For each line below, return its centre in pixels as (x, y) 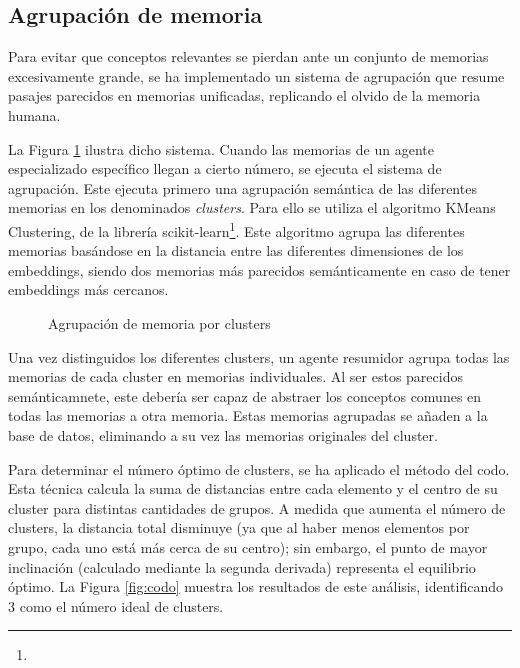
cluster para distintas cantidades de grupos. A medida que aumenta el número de (257, 507)
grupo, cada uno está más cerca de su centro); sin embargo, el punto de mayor (248, 546)
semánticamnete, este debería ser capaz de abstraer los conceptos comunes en (245, 395)
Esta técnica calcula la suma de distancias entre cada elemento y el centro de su (253, 488)
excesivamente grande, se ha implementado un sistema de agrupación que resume (256, 75)
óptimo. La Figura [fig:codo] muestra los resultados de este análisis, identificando (255, 586)
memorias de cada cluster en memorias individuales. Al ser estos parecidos (235, 376)
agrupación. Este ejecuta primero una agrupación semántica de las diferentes (242, 187)
